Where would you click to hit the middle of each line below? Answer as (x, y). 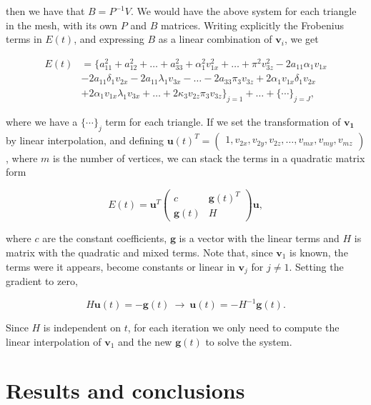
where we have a (42, 121)
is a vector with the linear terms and (259, 238)
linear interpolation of (54, 341)
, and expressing (109, 39)
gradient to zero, (42, 280)
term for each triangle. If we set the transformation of (223, 121)
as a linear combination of (215, 39)
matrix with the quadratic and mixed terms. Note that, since (139, 252)
